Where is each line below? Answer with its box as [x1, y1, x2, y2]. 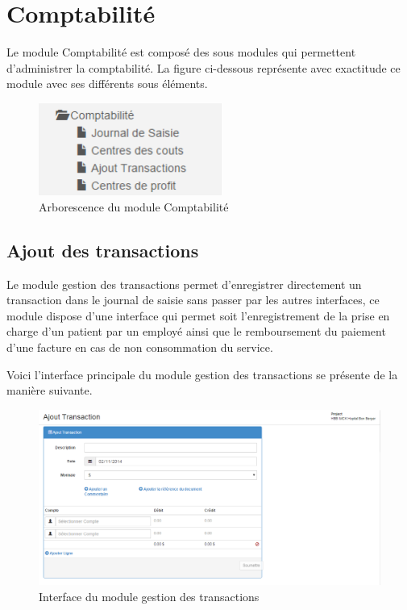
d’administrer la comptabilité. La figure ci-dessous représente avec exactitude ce [6, 59, 401, 76]
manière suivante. [6, 382, 93, 399]
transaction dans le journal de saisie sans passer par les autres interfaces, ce [6, 291, 380, 308]
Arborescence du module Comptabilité [39, 198, 229, 215]
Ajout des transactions [6, 237, 199, 262]
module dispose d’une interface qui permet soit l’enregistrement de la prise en [6, 307, 390, 324]
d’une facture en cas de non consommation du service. [6, 339, 273, 356]
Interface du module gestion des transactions [39, 587, 260, 604]
